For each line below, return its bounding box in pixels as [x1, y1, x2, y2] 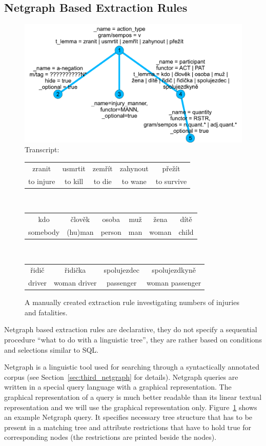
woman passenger [146, 277, 201, 288]
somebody [28, 226, 60, 237]
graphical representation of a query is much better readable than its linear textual [4, 392, 262, 402]
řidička [65, 265, 86, 275]
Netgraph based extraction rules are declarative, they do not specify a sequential [4, 324, 257, 335]
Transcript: [25, 144, 59, 155]
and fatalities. [25, 307, 68, 317]
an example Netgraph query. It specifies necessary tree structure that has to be [4, 412, 253, 422]
